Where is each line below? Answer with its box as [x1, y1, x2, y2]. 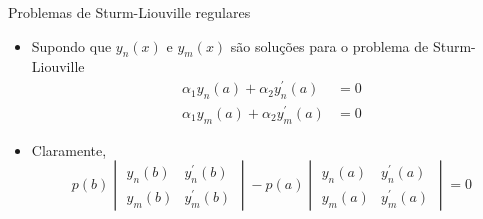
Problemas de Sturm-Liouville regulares [8, 2, 251, 22]
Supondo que [31, 35, 112, 56]
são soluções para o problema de [230, 35, 429, 56]
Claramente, [31, 139, 107, 160]
